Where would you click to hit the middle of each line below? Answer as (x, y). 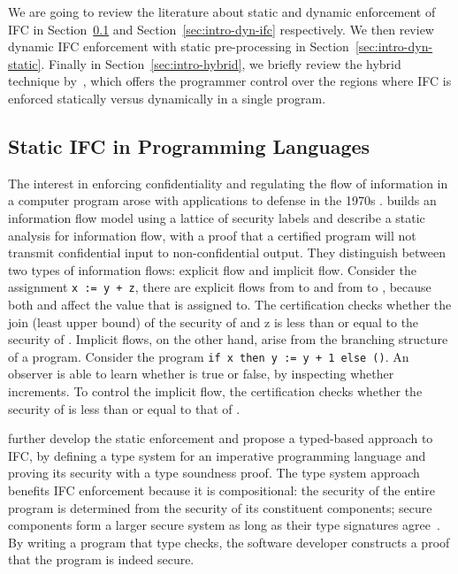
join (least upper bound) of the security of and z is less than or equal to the (214, 321)
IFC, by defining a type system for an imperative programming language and (217, 455)
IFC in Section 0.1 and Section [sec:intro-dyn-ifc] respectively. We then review (221, 29)
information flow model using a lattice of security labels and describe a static (217, 217)
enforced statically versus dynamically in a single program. (167, 98)
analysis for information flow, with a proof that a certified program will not (212, 235)
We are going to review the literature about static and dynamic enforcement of (222, 11)
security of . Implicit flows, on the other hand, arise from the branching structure (228, 339)
